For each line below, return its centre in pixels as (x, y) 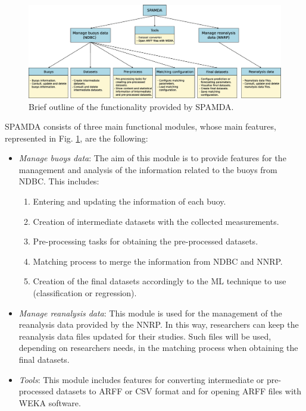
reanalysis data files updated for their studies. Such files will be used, (145, 336)
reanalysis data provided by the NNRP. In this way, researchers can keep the (159, 324)
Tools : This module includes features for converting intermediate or (141, 379)
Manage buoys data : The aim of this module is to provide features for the (152, 158)
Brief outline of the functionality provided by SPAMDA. (131, 106)
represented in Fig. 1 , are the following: (76, 138)
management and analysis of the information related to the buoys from (148, 169)
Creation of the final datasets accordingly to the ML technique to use (160, 281)
